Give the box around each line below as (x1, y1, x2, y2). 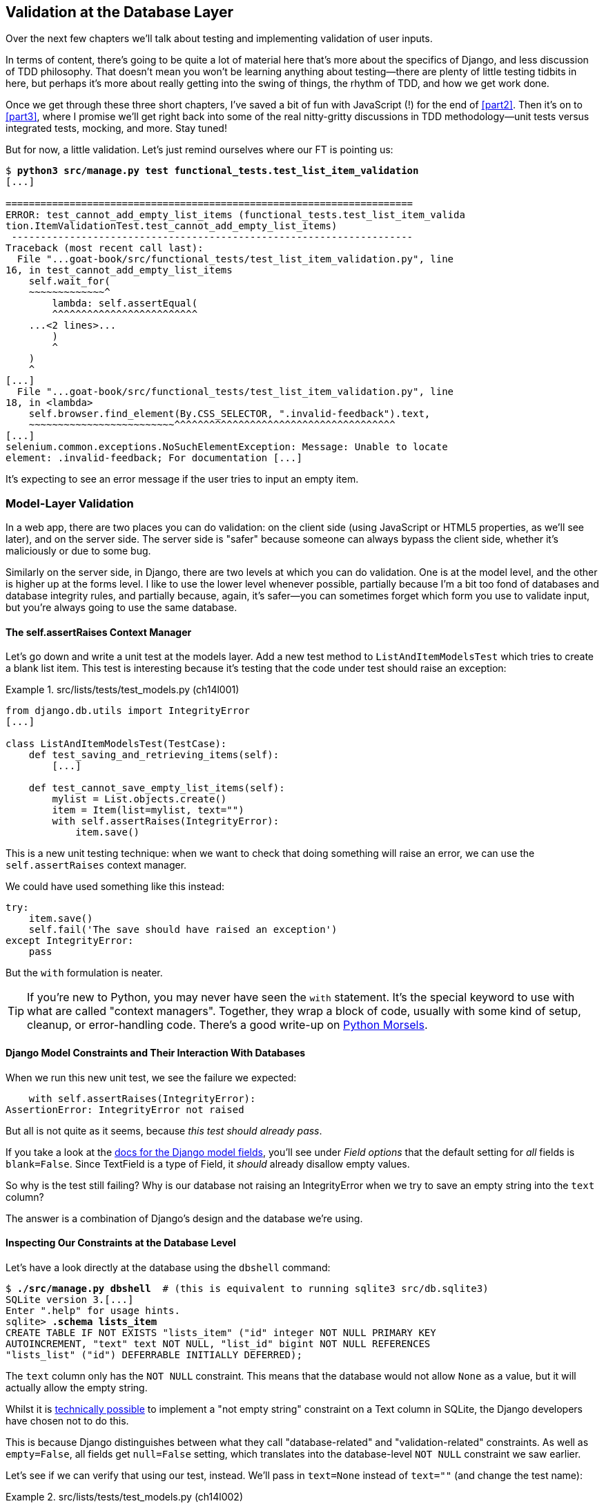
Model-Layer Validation (6, 496, 134, 510)
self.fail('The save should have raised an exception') (28, 924, 338, 936)
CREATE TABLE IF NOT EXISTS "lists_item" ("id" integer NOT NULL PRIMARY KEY (6, 1326, 436, 1338)
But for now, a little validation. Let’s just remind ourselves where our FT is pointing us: (6, 144, 393, 156)
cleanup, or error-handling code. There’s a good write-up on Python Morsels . (27, 1018, 428, 1032)
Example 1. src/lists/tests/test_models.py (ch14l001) (6, 684, 240, 696)
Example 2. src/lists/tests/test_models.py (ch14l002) (6, 1490, 243, 1503)
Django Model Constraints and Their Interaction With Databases (6, 1047, 306, 1059)
